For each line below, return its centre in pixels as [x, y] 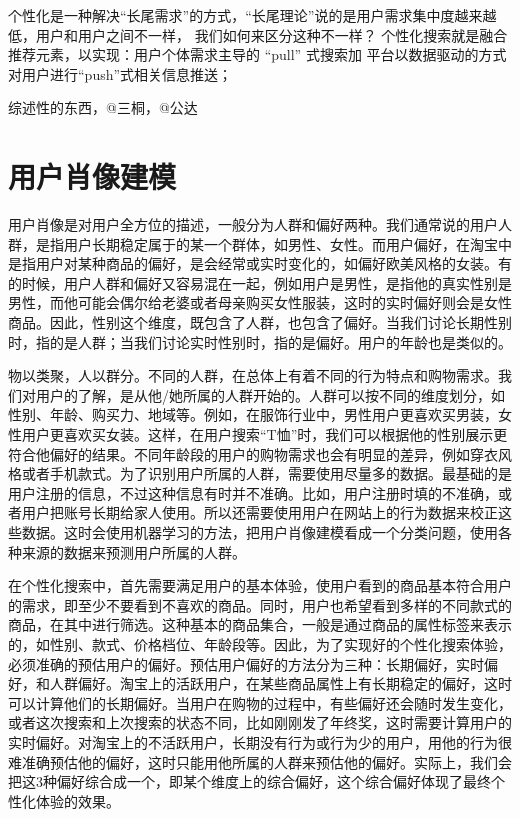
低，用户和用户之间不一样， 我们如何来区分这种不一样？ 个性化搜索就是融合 [258, 34]
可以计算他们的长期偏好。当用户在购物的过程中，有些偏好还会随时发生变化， [260, 702]
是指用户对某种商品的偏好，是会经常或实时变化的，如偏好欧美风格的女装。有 [260, 263]
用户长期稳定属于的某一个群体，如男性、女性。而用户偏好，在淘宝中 [287, 243]
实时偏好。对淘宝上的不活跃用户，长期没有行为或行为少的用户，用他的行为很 [260, 741]
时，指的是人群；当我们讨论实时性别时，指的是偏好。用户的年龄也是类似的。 [260, 341]
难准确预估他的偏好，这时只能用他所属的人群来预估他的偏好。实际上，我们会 [260, 761]
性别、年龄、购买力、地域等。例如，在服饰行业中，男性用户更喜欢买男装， [253, 414]
